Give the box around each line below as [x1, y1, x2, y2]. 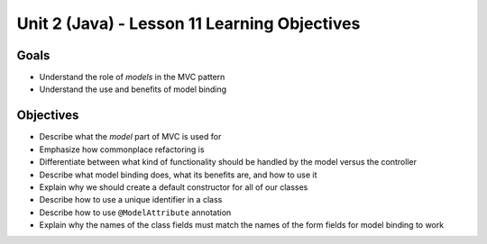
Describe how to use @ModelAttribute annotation [39, 207, 232, 218]
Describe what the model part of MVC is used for [39, 131, 222, 142]
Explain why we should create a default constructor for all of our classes [39, 181, 308, 193]
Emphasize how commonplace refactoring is [39, 144, 205, 155]
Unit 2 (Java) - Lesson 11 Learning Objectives [16, 14, 361, 33]
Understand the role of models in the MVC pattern [39, 72, 225, 83]
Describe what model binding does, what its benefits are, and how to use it [39, 169, 317, 180]
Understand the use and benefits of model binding [39, 84, 227, 95]
